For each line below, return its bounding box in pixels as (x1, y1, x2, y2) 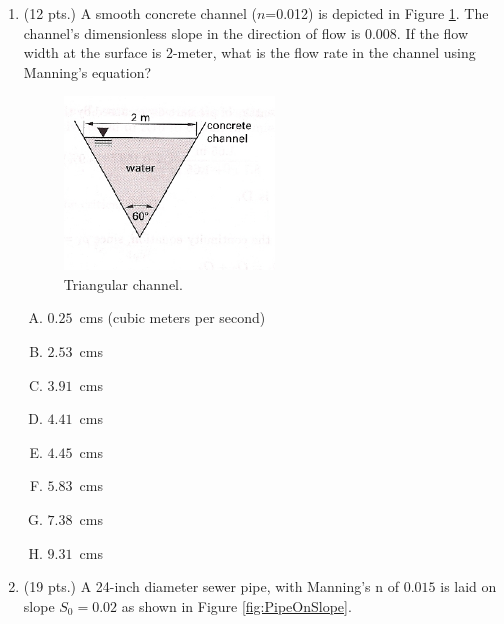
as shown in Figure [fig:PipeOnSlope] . (121, 595, 352, 616)
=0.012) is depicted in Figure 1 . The (265, 3, 489, 23)
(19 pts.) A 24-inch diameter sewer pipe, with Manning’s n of (23, 576, 399, 597)
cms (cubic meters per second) (79, 307, 266, 328)
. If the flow (396, 22, 469, 43)
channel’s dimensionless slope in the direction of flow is (23, 22, 361, 43)
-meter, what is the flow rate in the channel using (172, 42, 476, 63)
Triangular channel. (63, 273, 183, 294)
